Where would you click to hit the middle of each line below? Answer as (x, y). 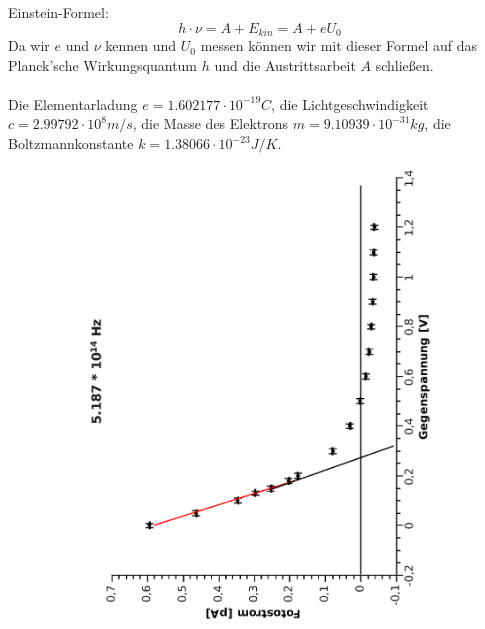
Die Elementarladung (73, 103)
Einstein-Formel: (58, 12)
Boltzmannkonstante (71, 143)
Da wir (29, 45)
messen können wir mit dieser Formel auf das (339, 45)
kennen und (141, 45)
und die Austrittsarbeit (285, 64)
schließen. (404, 64)
